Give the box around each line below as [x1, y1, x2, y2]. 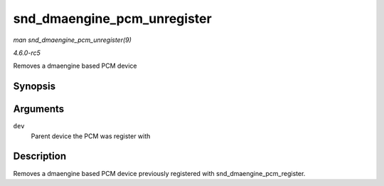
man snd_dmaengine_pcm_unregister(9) [13, 36, 132, 44]
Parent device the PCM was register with [31, 132, 151, 140]
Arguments [13, 103, 65, 115]
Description [13, 150, 67, 162]
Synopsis [13, 81, 56, 93]
